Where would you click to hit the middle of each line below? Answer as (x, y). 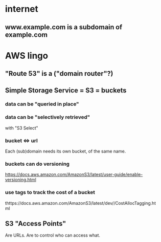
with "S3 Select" (22, 128)
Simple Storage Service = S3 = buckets (66, 90)
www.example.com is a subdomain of (64, 27)
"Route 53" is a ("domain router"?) (59, 74)
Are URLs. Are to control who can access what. (53, 235)
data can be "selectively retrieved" (48, 117)
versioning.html (21, 180)
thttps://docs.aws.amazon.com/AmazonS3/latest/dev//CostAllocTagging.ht (80, 203)
